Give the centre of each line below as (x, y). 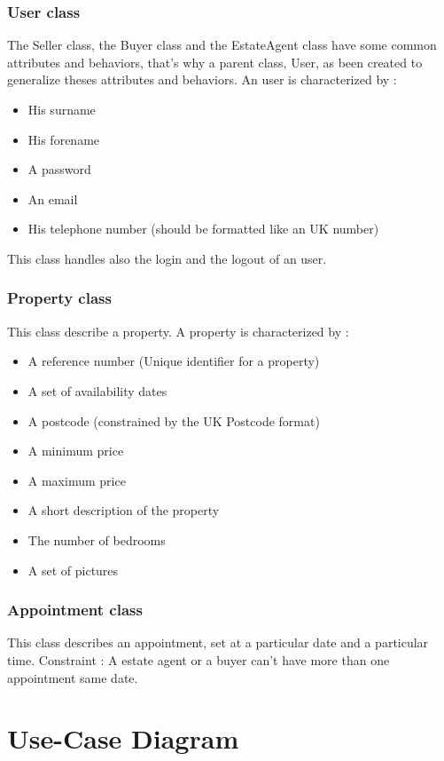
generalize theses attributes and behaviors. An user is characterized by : (202, 79)
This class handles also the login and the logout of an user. (167, 258)
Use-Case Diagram (123, 738)
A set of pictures (73, 570)
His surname (62, 109)
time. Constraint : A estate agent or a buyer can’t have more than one (199, 659)
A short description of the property (124, 510)
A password (59, 169)
